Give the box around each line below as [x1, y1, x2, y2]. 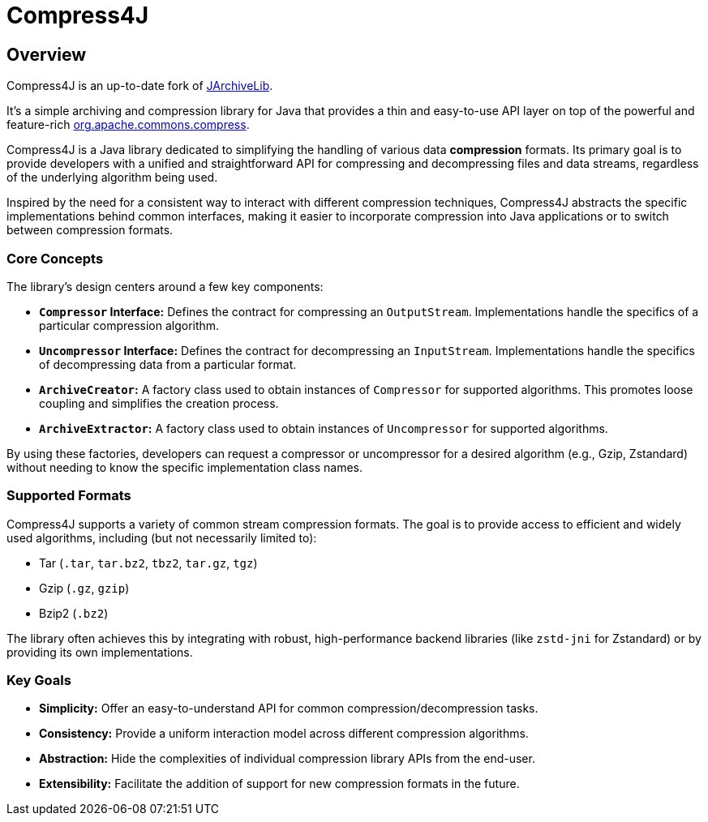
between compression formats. [6, 223, 174, 238]
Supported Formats [6, 487, 131, 504]
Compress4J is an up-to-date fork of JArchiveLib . [6, 79, 273, 93]
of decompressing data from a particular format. [39, 357, 297, 371]
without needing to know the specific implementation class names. [6, 460, 363, 474]
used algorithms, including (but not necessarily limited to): [6, 530, 317, 545]
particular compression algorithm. [39, 318, 220, 332]
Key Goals [6, 672, 71, 689]
